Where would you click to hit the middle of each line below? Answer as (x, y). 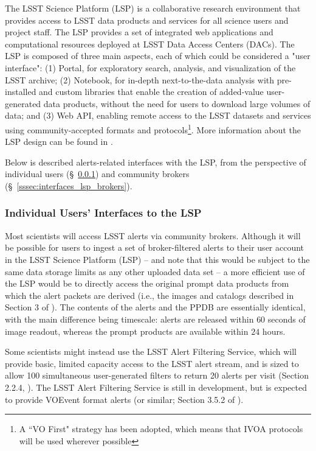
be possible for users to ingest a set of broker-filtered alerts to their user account (155, 247)
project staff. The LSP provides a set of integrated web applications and (139, 32)
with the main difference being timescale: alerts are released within (129, 319)
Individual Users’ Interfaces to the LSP (103, 213)
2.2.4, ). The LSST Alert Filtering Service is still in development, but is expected (156, 387)
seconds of (287, 319)
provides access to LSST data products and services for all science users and (147, 20)
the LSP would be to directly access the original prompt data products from (147, 283)
